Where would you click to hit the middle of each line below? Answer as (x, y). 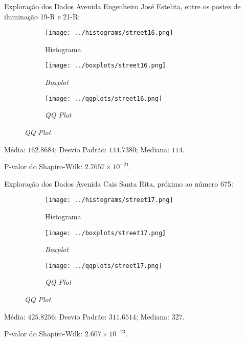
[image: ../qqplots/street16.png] (104, 98)
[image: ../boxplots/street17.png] (106, 233)
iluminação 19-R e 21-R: (42, 16)
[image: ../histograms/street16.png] (109, 33)
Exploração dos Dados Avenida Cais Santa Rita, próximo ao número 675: (119, 183)
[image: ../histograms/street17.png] (109, 200)
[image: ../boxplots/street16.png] (106, 66)
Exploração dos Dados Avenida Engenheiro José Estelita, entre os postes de (122, 6)
